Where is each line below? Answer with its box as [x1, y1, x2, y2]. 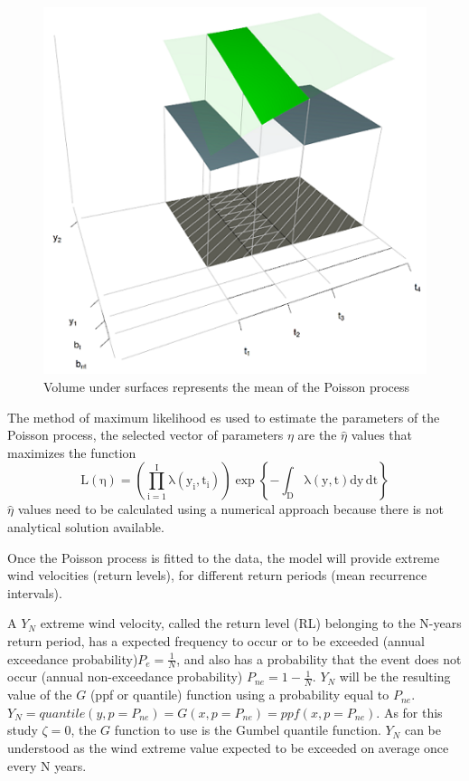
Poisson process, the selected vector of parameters [7, 425, 284, 444]
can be [404, 720, 441, 739]
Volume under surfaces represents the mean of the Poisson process [43, 377, 410, 396]
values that [351, 425, 413, 444]
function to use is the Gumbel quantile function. [114, 720, 381, 739]
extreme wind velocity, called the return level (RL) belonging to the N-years [40, 614, 462, 633]
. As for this [376, 702, 443, 721]
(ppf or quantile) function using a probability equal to [89, 685, 389, 704]
